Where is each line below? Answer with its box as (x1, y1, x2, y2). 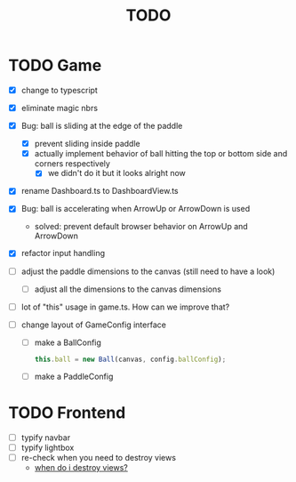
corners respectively (34, 158, 110, 169)
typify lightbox (20, 442, 75, 453)
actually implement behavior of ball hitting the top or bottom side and (34, 149, 288, 159)
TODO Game (8, 55, 102, 76)
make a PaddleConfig (34, 371, 114, 382)
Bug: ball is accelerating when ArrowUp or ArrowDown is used (20, 204, 251, 214)
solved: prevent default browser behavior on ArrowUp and (34, 221, 248, 232)
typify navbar (20, 432, 71, 443)
